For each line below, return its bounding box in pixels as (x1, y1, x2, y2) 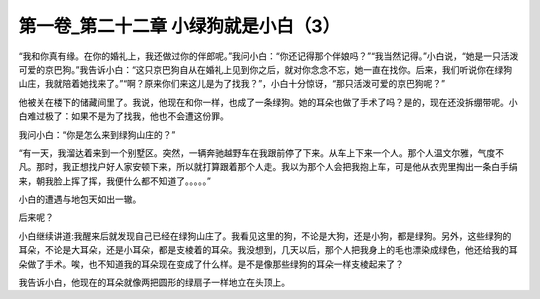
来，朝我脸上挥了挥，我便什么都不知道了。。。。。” (18, 175, 212, 187)
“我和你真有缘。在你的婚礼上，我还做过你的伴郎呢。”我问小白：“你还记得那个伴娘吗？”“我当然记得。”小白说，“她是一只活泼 (18, 50, 519, 62)
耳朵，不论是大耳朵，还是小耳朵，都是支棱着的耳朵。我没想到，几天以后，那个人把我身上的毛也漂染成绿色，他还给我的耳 (18, 244, 518, 256)
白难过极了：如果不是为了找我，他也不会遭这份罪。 (18, 110, 229, 122)
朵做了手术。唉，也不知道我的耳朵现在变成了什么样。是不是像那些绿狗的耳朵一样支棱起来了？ (18, 258, 404, 270)
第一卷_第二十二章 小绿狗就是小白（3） (18, 15, 341, 37)
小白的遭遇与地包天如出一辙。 (18, 193, 142, 205)
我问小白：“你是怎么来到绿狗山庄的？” (18, 128, 176, 140)
